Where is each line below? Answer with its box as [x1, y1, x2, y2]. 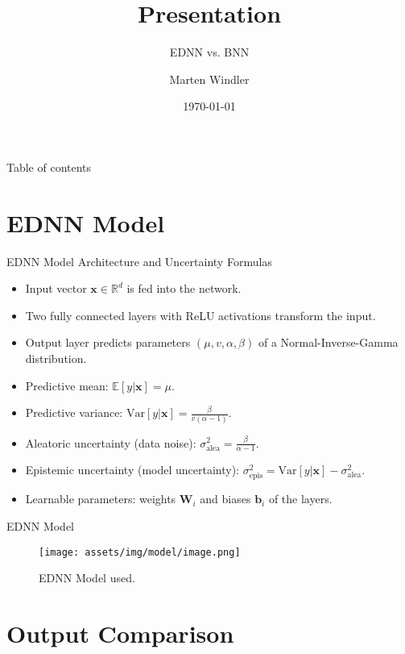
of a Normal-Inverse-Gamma [258, 334, 399, 351]
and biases [200, 490, 251, 507]
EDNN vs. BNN [169, 44, 250, 60]
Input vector [25, 280, 87, 297]
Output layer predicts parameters [25, 334, 191, 351]
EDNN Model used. [39, 569, 135, 586]
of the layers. [268, 490, 333, 507]
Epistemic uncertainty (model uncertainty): [25, 461, 239, 478]
